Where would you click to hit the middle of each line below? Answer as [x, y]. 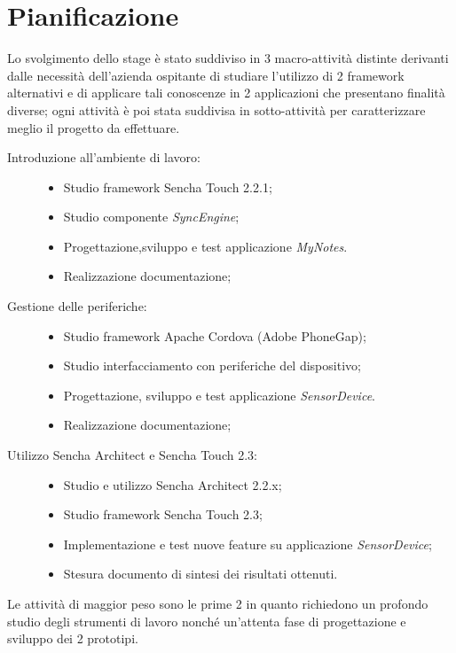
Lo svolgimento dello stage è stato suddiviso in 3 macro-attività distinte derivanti [228, 58]
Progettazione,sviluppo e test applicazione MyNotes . [205, 246]
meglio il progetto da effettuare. [94, 127]
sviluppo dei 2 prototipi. [73, 638]
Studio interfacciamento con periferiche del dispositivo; [212, 365]
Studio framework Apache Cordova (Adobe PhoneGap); [215, 335]
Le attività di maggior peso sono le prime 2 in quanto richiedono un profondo [218, 603]
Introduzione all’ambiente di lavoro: [104, 157]
